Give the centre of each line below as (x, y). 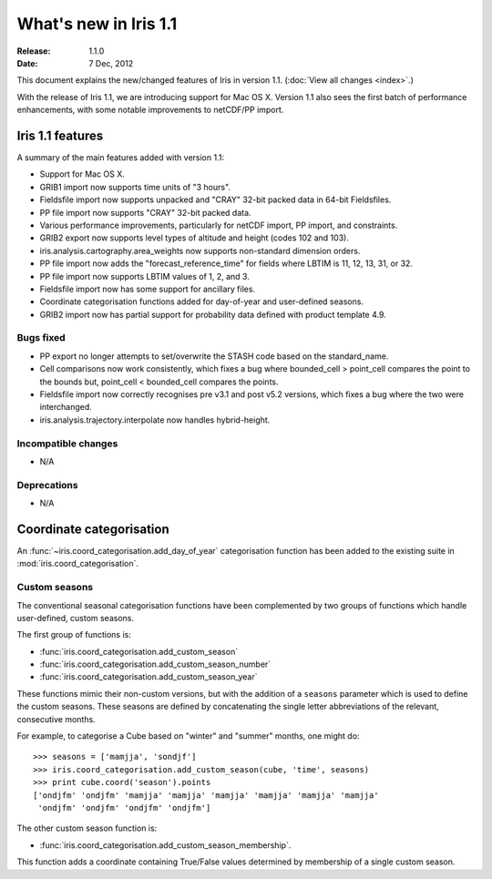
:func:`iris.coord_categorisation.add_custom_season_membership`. (165, 845)
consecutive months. (56, 719)
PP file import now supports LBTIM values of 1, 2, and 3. (144, 276)
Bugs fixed (41, 338)
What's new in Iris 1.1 (97, 24)
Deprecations (47, 485)
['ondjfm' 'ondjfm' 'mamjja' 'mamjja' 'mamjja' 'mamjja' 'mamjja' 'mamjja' (206, 795)
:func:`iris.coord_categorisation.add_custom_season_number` (155, 664)
